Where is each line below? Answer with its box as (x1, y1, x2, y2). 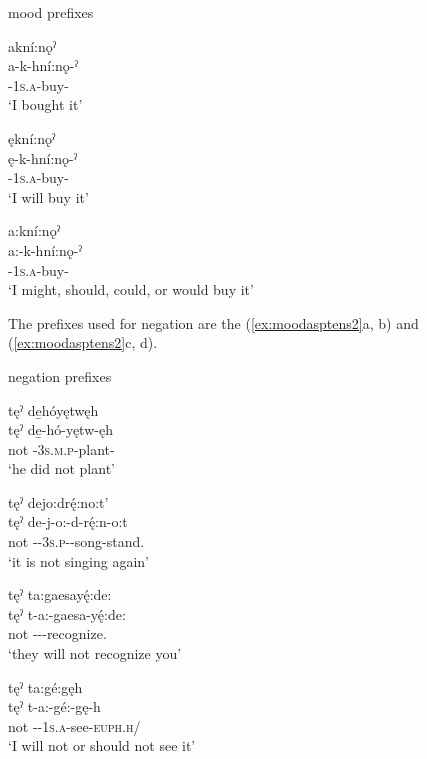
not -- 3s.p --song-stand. (8, 531, 145, 552)
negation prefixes (8, 365, 112, 386)
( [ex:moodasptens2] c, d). (8, 332, 158, 353)
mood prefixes (8, 2, 94, 22)
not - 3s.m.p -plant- (8, 438, 115, 459)
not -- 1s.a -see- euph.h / (8, 715, 141, 736)
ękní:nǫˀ (8, 127, 56, 148)
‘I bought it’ (8, 94, 83, 115)
